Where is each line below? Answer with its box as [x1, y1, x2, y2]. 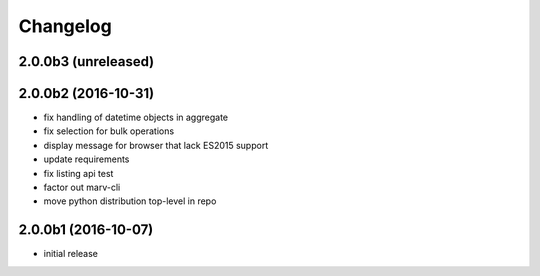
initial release [43, 248, 99, 260]
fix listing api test [43, 167, 114, 179]
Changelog [18, 15, 112, 37]
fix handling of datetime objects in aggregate [43, 111, 229, 124]
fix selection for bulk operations [43, 125, 175, 137]
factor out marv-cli [43, 181, 121, 194]
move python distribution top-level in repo [43, 195, 217, 207]
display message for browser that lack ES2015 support [43, 139, 269, 151]
